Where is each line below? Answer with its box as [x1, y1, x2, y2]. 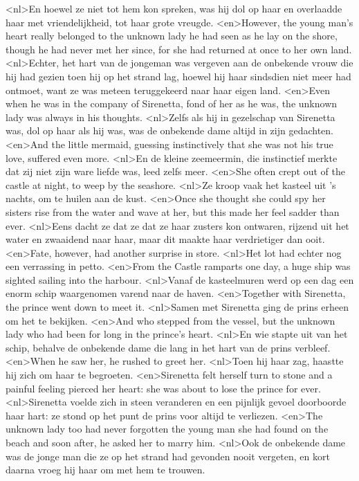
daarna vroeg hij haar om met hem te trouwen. [6, 462, 205, 477]
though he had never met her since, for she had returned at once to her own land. [6, 42, 352, 56]
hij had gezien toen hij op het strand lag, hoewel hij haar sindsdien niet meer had [6, 69, 351, 83]
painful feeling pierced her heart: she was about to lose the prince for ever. [6, 381, 321, 395]
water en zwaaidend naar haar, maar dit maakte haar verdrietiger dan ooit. [6, 232, 325, 246]
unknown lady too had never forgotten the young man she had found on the [6, 421, 329, 436]
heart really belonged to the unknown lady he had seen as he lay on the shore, [6, 28, 338, 43]
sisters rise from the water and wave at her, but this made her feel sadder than [6, 204, 340, 219]
